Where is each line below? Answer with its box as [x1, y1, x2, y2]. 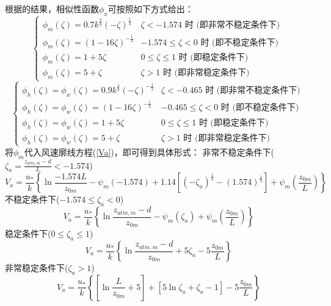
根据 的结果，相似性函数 [5, 2, 99, 15]
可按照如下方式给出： [107, 2, 194, 15]
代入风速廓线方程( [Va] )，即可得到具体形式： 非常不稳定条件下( [24, 145, 274, 158]
